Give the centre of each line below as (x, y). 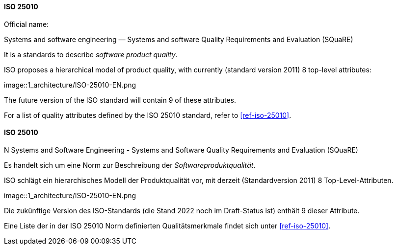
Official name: (26, 24)
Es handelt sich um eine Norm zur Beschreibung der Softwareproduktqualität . (130, 165)
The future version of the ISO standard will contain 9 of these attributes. (120, 100)
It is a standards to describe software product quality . (91, 54)
